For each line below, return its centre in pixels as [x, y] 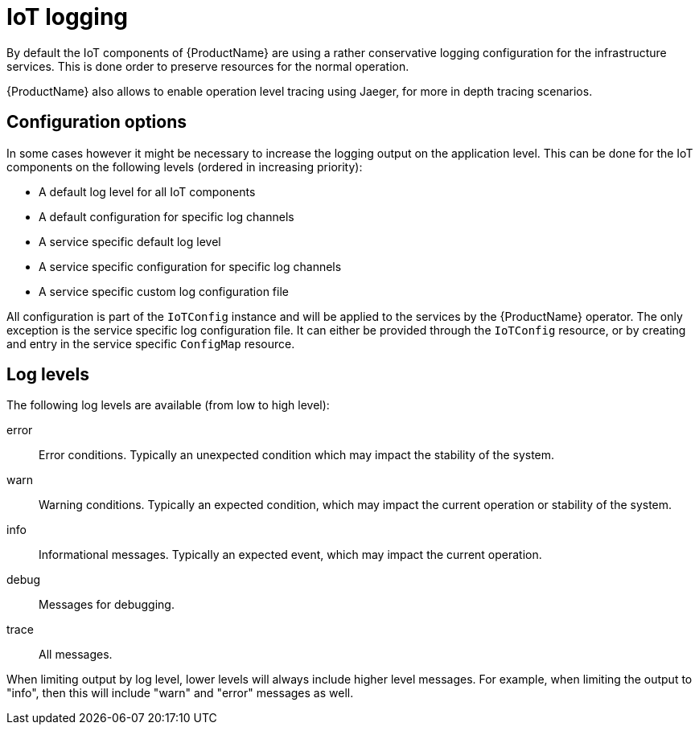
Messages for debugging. [107, 605]
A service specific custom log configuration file [164, 291]
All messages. [76, 655]
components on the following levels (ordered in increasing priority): [185, 166]
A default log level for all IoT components [147, 191]
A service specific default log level [130, 241]
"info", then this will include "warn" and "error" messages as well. [180, 693]
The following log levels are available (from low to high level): [168, 405]
